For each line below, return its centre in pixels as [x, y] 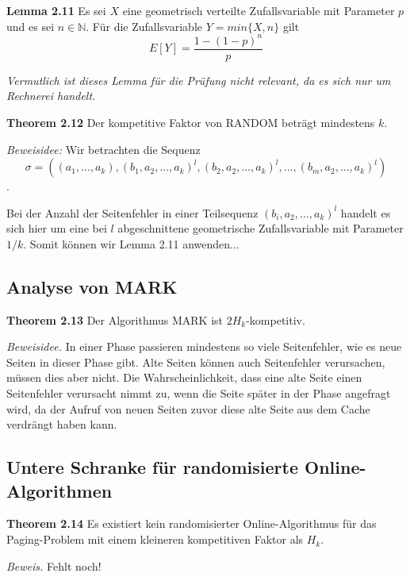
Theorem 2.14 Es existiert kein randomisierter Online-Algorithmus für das [192, 523]
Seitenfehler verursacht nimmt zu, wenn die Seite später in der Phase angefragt [199, 393]
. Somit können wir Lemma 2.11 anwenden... [131, 243]
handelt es [366, 212]
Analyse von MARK [92, 286]
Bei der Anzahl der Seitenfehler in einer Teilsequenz [132, 212]
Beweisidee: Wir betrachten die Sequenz [103, 149]
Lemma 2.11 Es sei [56, 10]
